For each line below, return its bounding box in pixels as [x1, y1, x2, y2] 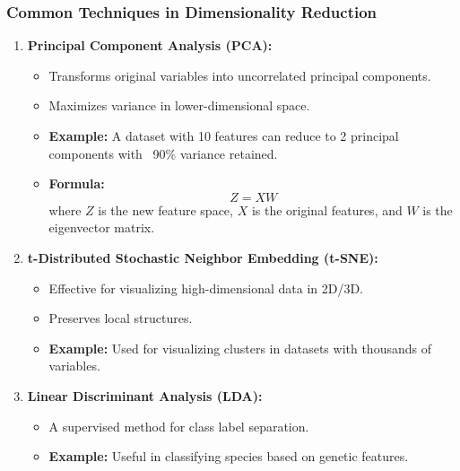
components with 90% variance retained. [48, 144, 278, 162]
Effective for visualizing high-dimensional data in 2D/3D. [48, 278, 364, 297]
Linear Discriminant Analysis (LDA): [27, 386, 263, 405]
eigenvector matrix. [48, 218, 155, 237]
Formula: [48, 174, 105, 193]
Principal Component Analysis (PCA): [27, 36, 273, 55]
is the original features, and [251, 200, 403, 219]
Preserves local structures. [48, 309, 193, 327]
